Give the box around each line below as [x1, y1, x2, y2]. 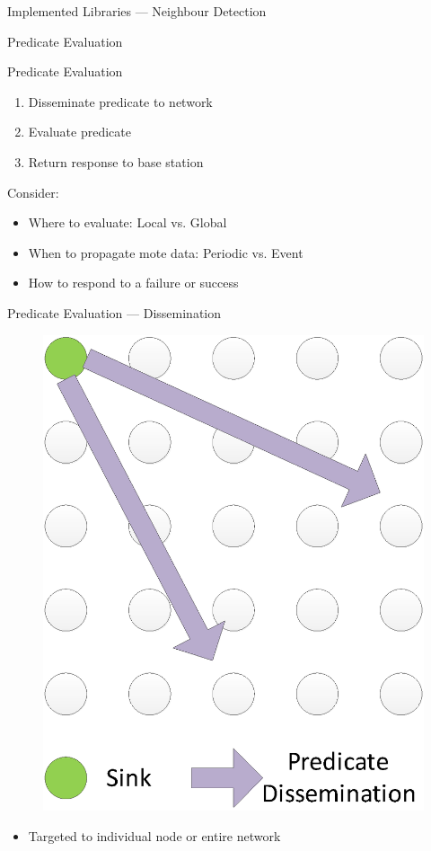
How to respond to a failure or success [28, 273, 239, 292]
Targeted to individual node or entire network [28, 826, 281, 845]
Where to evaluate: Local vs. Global [28, 213, 227, 232]
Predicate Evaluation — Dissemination [7, 303, 222, 322]
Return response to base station [28, 152, 204, 171]
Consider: [7, 182, 59, 201]
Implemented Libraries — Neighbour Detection [7, 2, 267, 20]
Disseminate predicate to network [28, 92, 213, 111]
